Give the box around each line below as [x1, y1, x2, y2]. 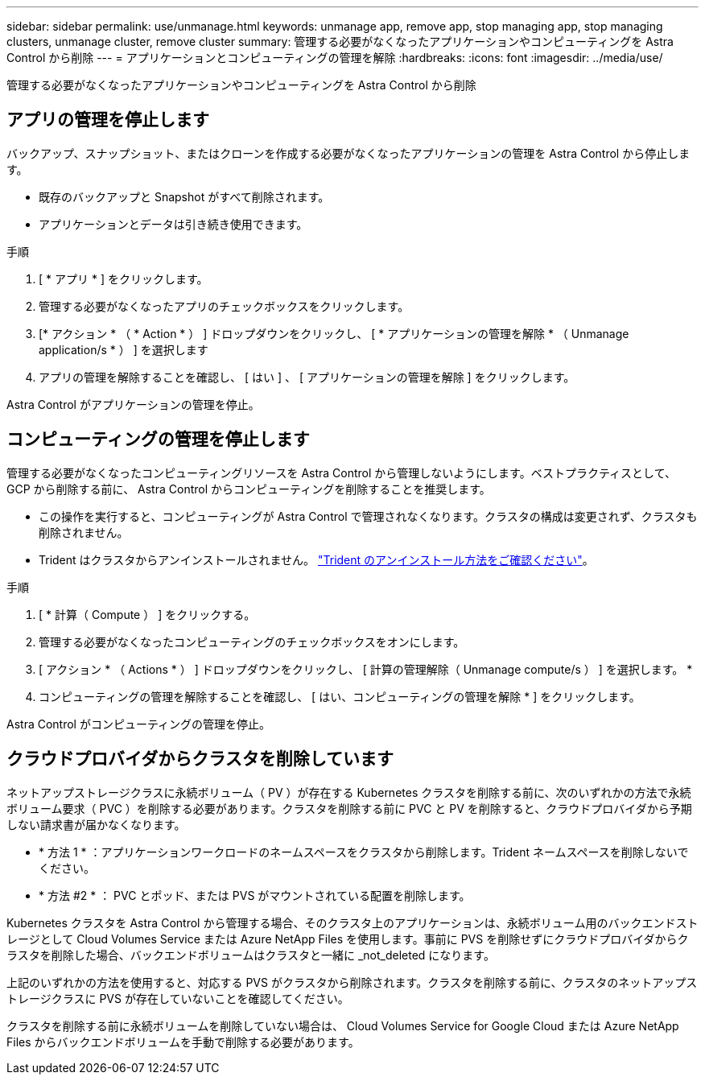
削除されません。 [39, 525, 129, 539]
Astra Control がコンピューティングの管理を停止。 [6, 716, 271, 731]
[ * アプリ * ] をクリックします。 [39, 271, 208, 286]
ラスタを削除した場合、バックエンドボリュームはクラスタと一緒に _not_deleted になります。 [6, 947, 495, 962]
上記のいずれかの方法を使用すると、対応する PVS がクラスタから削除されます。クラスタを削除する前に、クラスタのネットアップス [6, 975, 698, 989]
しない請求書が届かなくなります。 [6, 817, 186, 831]
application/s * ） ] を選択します [39, 342, 208, 357]
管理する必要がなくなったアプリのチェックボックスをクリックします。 [39, 299, 410, 313]
